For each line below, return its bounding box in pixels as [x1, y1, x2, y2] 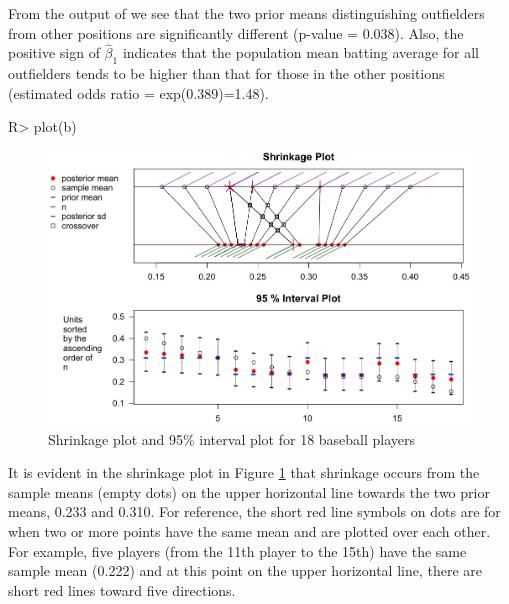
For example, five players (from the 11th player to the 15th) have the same [8, 540, 467, 561]
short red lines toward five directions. [8, 579, 236, 600]
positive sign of [8, 42, 100, 63]
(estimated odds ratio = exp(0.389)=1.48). [8, 82, 269, 103]
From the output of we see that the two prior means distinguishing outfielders [8, 3, 485, 23]
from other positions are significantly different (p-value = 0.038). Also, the [8, 22, 464, 43]
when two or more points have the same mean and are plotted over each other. [8, 520, 491, 541]
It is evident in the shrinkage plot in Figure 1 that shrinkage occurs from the [8, 462, 480, 483]
